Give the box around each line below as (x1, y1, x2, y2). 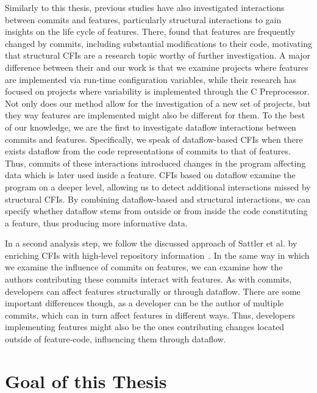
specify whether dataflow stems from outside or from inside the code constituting (5, 204, 308, 217)
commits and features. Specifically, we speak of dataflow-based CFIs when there (5, 132, 303, 145)
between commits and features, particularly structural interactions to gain (5, 13, 282, 26)
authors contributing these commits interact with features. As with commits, (5, 273, 292, 286)
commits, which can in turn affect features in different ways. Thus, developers (5, 308, 295, 321)
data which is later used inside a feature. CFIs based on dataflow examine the (5, 168, 296, 181)
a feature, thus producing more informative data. (5, 216, 188, 229)
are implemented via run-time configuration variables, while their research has (5, 73, 297, 85)
